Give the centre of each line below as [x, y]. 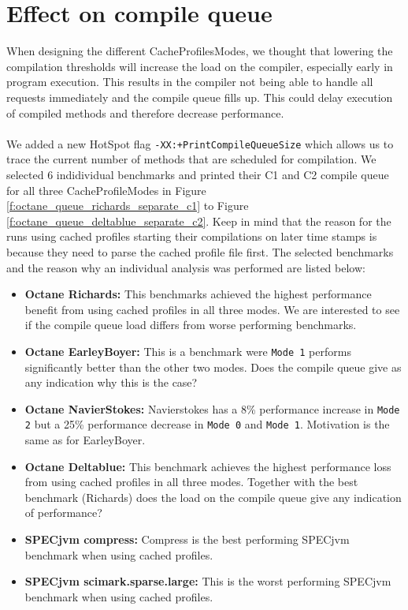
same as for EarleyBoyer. [85, 440]
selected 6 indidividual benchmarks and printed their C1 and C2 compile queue [198, 174]
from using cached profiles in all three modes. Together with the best [191, 482]
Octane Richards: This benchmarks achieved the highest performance [198, 294]
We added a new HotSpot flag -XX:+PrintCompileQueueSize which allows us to [200, 143]
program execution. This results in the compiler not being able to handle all [190, 82]
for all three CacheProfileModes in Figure [106, 190]
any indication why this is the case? [111, 382]
